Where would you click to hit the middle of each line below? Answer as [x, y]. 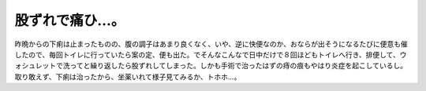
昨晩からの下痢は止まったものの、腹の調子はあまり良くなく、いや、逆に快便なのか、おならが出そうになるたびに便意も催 [211, 44]
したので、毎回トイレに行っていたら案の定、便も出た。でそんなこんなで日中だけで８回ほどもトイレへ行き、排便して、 [207, 54]
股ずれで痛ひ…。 [70, 20]
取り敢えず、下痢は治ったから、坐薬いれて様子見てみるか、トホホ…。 [128, 76]
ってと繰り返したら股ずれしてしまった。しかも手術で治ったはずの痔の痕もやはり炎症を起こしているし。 [239, 66]
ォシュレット [35, 66]
